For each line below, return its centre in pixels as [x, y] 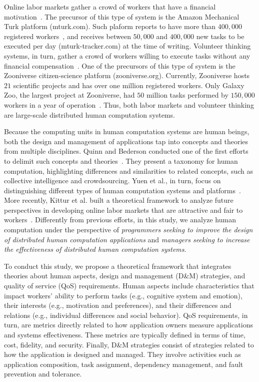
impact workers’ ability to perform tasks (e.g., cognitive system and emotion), [123, 295]
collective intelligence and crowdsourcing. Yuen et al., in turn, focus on [112, 180]
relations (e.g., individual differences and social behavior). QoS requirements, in [126, 315]
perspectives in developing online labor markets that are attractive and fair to [123, 210]
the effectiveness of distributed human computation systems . [95, 249]
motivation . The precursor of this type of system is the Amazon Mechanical [122, 16]
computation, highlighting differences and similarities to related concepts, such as [128, 170]
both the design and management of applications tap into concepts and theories [126, 141]
